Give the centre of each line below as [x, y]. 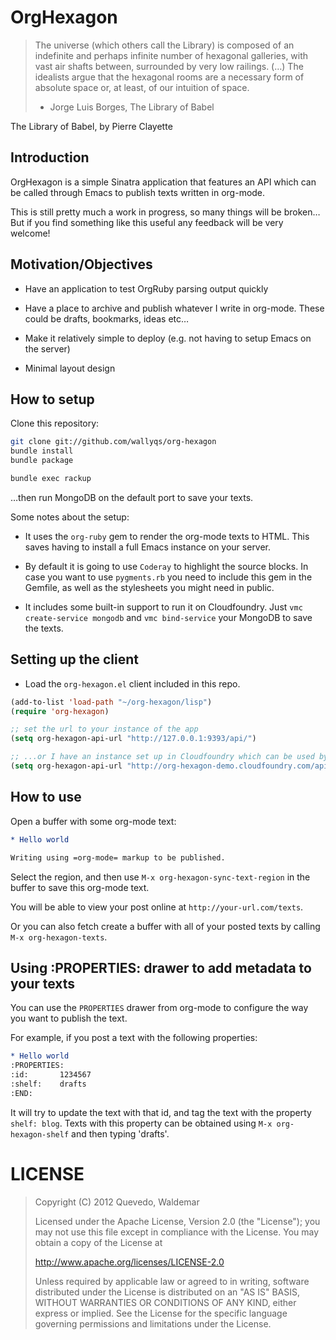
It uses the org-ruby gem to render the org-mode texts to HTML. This [167, 536]
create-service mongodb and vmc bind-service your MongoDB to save [168, 617]
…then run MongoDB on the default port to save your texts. [132, 497]
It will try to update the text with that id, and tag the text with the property [161, 1112]
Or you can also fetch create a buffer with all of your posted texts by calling [165, 926]
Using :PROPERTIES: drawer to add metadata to [161, 967]
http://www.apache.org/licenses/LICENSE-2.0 [129, 1262]
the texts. [44, 628]
